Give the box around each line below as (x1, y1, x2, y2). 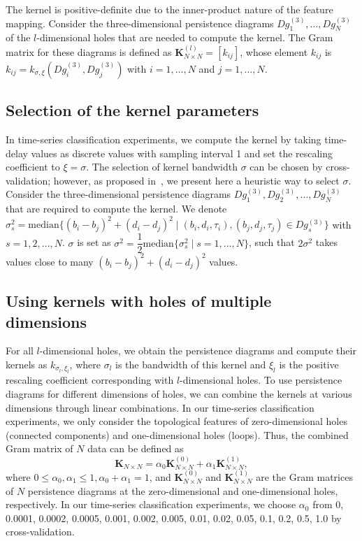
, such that (248, 235, 295, 250)
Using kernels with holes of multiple (6, 290, 272, 312)
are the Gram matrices (256, 470, 353, 484)
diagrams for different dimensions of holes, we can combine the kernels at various (6, 387, 352, 401)
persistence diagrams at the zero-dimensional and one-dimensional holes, (27, 483, 338, 498)
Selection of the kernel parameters (6, 99, 259, 121)
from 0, (312, 497, 344, 512)
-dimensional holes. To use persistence (180, 373, 342, 387)
